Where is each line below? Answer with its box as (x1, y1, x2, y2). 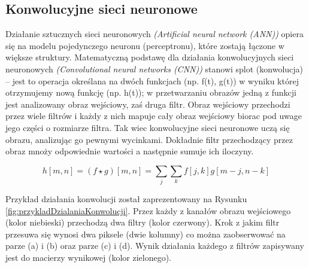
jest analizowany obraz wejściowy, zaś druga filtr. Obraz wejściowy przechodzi (5, 98, 290, 110)
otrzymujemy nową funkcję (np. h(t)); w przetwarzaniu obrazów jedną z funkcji (5, 86, 296, 99)
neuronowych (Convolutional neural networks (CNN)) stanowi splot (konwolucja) (5, 62, 304, 75)
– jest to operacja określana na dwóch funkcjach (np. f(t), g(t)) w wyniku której (5, 74, 299, 87)
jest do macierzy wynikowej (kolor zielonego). (5, 251, 172, 264)
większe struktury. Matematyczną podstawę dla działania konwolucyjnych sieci (5, 51, 294, 63)
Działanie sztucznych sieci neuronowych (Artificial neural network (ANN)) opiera (5, 28, 304, 40)
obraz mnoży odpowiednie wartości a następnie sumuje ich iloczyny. (5, 145, 254, 157)
